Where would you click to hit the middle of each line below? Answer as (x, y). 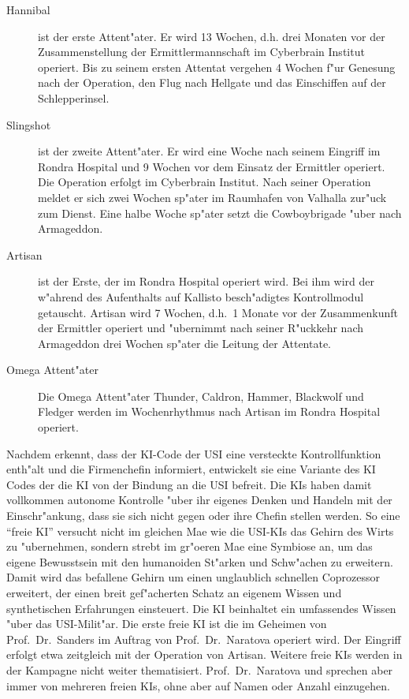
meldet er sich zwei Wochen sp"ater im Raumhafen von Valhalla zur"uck (212, 197)
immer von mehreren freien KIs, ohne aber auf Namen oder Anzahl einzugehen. (198, 685)
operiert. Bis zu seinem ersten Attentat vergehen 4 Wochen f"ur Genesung (217, 67)
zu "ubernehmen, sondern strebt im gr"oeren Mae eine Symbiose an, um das (190, 546)
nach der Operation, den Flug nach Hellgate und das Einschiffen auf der (212, 82)
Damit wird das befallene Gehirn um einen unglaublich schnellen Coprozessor (193, 577)
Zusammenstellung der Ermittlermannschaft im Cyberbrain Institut (201, 52)
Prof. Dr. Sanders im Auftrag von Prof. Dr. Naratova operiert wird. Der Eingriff (204, 639)
